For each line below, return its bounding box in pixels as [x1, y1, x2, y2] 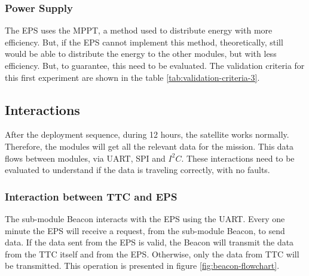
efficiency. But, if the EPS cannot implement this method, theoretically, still [5, 35, 283, 48]
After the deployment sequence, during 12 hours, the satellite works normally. [5, 128, 289, 141]
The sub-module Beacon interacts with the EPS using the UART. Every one [5, 212, 285, 225]
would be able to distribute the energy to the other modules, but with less [5, 47, 277, 60]
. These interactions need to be [181, 151, 295, 164]
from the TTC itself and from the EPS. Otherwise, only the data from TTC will [5, 247, 299, 260]
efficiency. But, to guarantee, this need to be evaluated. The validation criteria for [5, 59, 305, 71]
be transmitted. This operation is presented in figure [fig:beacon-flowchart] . [5, 259, 280, 272]
